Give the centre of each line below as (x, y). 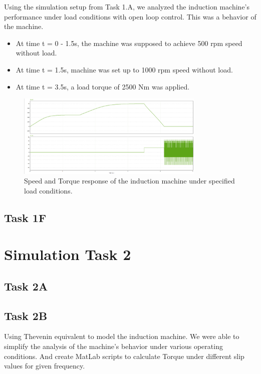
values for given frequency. (45, 366)
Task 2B (26, 315)
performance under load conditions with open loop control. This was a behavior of (130, 16)
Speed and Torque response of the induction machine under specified (129, 181)
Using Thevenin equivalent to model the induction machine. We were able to (122, 336)
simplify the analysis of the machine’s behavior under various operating (113, 346)
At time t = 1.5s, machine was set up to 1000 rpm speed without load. (124, 69)
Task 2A (26, 286)
